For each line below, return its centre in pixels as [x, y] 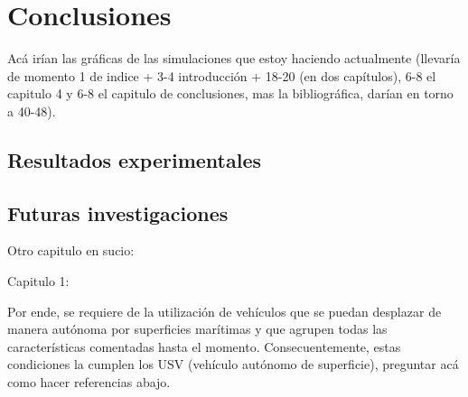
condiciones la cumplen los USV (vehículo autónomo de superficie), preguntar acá [233, 364]
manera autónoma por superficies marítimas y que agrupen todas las [197, 329]
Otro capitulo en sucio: [71, 250]
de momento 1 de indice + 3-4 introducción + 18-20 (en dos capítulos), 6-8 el [222, 75]
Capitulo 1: [38, 281]
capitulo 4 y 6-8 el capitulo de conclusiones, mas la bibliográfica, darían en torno [230, 93]
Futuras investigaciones [118, 212]
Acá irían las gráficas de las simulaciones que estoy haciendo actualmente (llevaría [234, 58]
